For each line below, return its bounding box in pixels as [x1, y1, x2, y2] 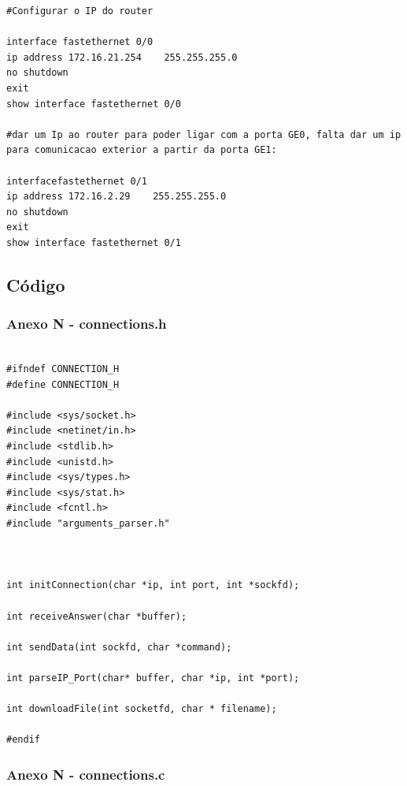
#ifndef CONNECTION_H [6, 363, 120, 375]
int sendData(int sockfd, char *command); [6, 641, 232, 653]
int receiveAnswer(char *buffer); [6, 610, 187, 622]
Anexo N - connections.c [6, 764, 165, 784]
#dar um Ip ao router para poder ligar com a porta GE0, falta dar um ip [6, 129, 401, 140]
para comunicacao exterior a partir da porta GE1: [6, 144, 277, 156]
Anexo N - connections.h [6, 314, 167, 333]
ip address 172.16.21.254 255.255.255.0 [6, 51, 238, 63]
